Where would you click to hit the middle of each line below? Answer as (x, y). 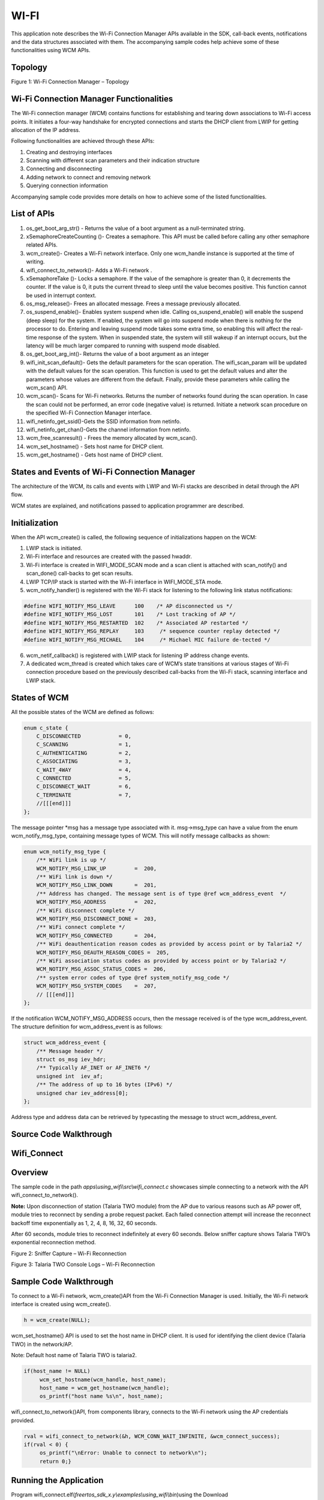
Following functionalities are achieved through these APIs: (83, 141)
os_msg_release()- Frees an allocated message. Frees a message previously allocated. (133, 304)
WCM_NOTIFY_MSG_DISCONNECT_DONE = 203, (97, 919)
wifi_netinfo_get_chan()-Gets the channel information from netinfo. (109, 430)
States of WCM (40, 697)
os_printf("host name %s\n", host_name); (101, 1396)
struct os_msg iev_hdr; (71, 1060)
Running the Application (57, 1480)
